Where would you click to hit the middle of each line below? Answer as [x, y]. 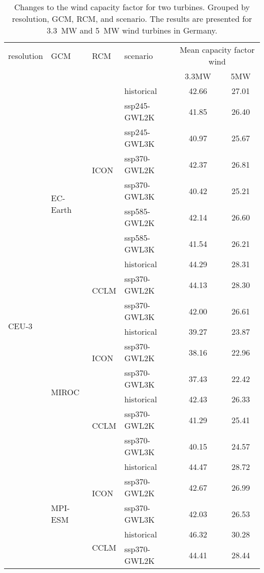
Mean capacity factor [217, 50]
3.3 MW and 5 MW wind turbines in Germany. [132, 30]
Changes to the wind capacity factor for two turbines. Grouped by [132, 7]
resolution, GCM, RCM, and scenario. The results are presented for [132, 19]
